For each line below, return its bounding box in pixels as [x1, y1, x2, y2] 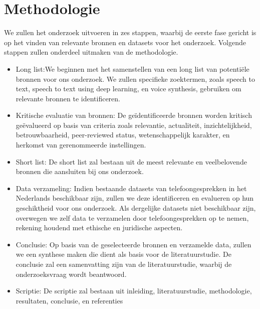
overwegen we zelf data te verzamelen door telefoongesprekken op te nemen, [16, 212, 249, 223]
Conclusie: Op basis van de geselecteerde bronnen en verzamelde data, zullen [16, 239, 251, 249]
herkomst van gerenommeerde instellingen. [16, 139, 146, 150]
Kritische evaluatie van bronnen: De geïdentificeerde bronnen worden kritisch [16, 110, 252, 120]
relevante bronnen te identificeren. [16, 93, 120, 103]
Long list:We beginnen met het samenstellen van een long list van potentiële [16, 63, 249, 74]
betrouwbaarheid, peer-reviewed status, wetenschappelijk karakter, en [16, 129, 230, 140]
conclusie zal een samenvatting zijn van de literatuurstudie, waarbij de [16, 259, 232, 269]
